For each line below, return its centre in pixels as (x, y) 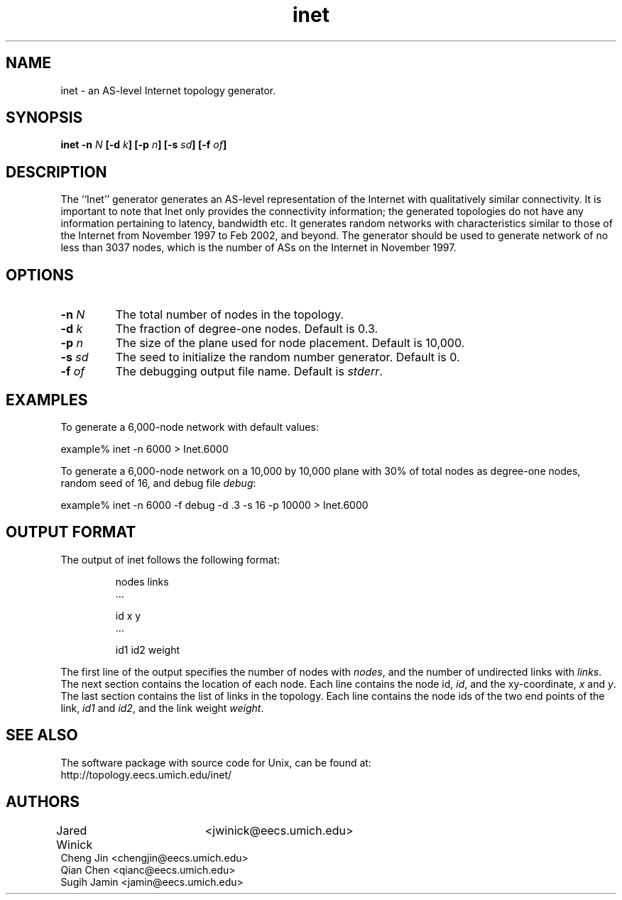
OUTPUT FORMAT (71, 532)
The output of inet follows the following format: (170, 559)
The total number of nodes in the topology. (230, 315)
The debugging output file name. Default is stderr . (249, 372)
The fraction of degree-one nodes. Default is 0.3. (247, 329)
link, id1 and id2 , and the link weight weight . (162, 708)
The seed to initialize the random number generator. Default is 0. (288, 357)
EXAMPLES (47, 400)
